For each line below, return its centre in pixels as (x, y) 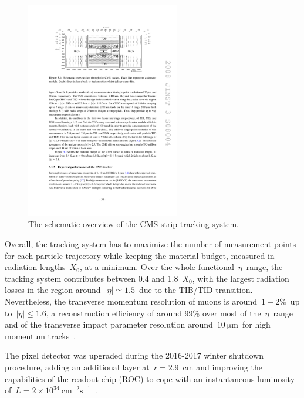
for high (256, 324)
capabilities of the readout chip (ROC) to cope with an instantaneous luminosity (150, 378)
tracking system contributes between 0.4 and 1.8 (92, 278)
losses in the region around (53, 290)
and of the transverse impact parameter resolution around (109, 324)
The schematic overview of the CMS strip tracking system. (134, 224)
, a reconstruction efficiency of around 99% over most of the (153, 313)
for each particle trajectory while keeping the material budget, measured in (140, 255)
